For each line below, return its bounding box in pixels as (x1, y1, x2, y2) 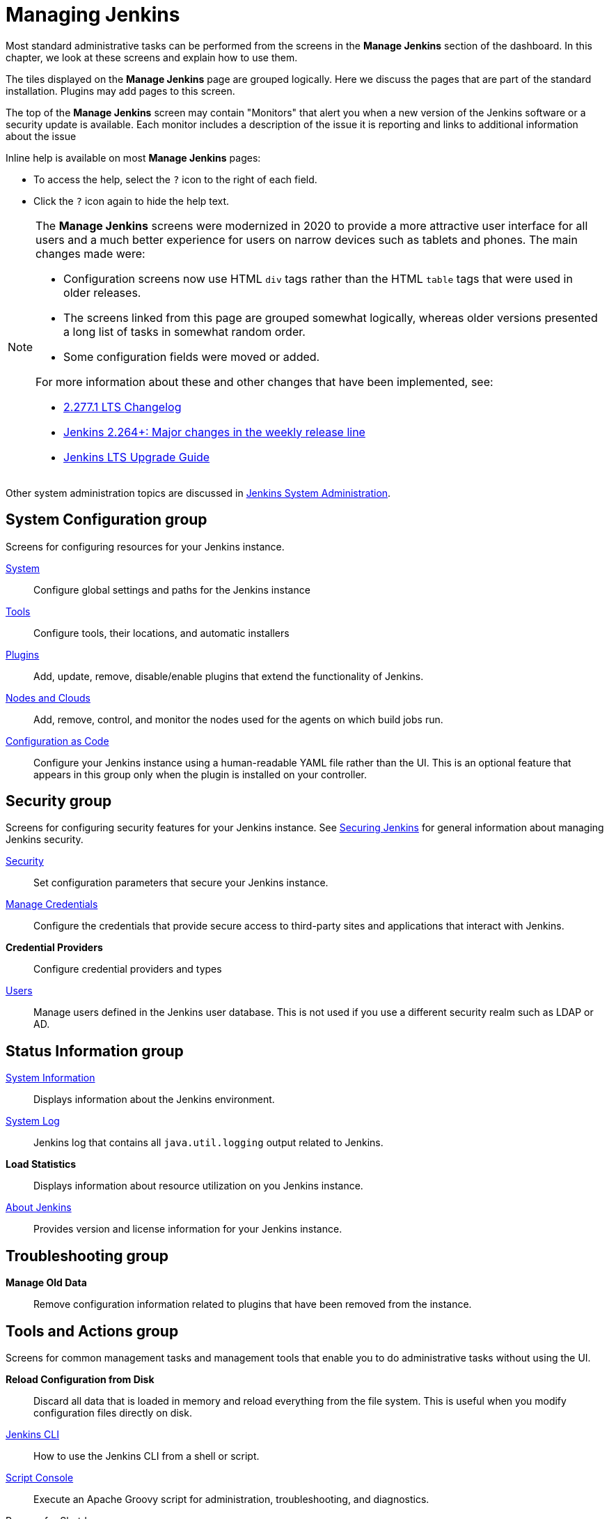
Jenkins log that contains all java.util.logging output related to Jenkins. (33, 1136, 383, 1149)
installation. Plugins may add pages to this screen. (6, 84, 235, 97)
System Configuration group (6, 511, 207, 529)
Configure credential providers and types (33, 963, 222, 976)
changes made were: (35, 246, 145, 261)
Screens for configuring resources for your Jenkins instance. (6, 540, 285, 553)
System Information (6, 1072, 95, 1084)
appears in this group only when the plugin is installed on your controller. (33, 768, 367, 780)
